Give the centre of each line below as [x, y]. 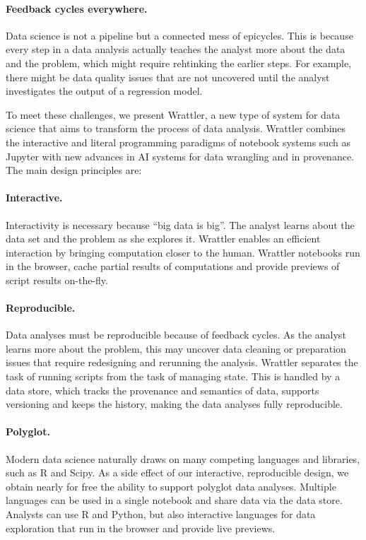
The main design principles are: [74, 170]
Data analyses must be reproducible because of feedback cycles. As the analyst [176, 335]
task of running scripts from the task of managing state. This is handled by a [173, 376]
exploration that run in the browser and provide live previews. [141, 528]
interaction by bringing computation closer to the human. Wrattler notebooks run [183, 252]
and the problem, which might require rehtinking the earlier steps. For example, [179, 63]
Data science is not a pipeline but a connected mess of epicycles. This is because [179, 35]
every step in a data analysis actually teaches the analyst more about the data [176, 49]
